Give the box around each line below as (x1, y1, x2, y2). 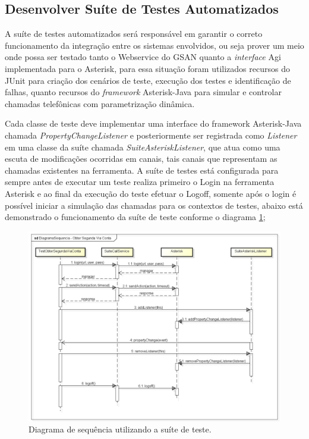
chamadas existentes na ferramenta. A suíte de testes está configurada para (5, 164, 279, 176)
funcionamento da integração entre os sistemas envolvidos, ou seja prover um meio (5, 39, 304, 51)
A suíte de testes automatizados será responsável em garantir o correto (5, 27, 263, 40)
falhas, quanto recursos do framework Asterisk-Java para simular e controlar (5, 86, 282, 98)
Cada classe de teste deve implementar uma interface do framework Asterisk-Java (5, 117, 302, 130)
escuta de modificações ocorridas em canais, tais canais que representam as (5, 152, 278, 165)
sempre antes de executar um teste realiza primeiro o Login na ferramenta (5, 175, 275, 188)
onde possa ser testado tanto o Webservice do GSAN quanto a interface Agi (5, 51, 281, 63)
